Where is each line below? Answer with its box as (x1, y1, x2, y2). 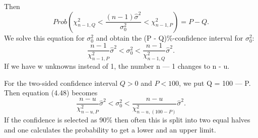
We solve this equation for (4, 32, 85, 43)
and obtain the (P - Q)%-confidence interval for (96, 32, 243, 43)
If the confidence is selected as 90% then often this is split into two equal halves (4, 114, 250, 124)
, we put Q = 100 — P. (179, 77, 251, 88)
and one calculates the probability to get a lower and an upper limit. (4, 124, 216, 134)
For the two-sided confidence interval (4, 77, 118, 88)
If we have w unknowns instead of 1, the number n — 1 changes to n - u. (4, 61, 230, 71)
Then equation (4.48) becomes (4, 87, 98, 98)
